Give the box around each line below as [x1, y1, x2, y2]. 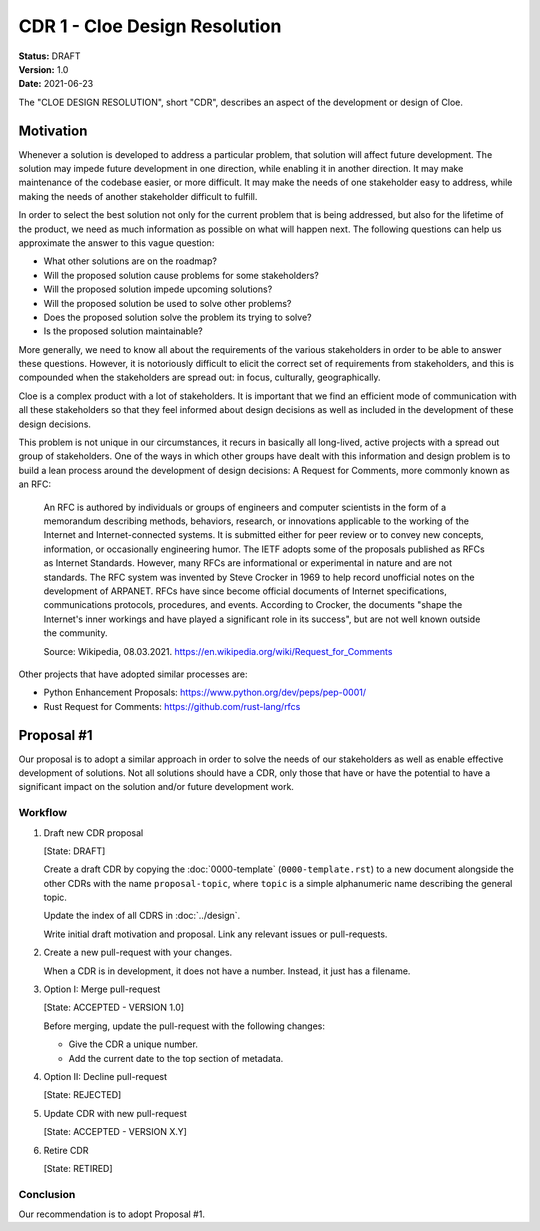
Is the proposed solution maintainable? [43, 325, 204, 337]
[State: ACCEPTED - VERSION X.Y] [43, 1126, 187, 1138]
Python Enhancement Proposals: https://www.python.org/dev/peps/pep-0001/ [43, 686, 367, 699]
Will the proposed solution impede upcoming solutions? [43, 283, 273, 295]
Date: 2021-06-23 [18, 78, 94, 90]
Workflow [18, 806, 68, 820]
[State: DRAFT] [43, 845, 106, 857]
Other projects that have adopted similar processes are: [18, 668, 249, 680]
